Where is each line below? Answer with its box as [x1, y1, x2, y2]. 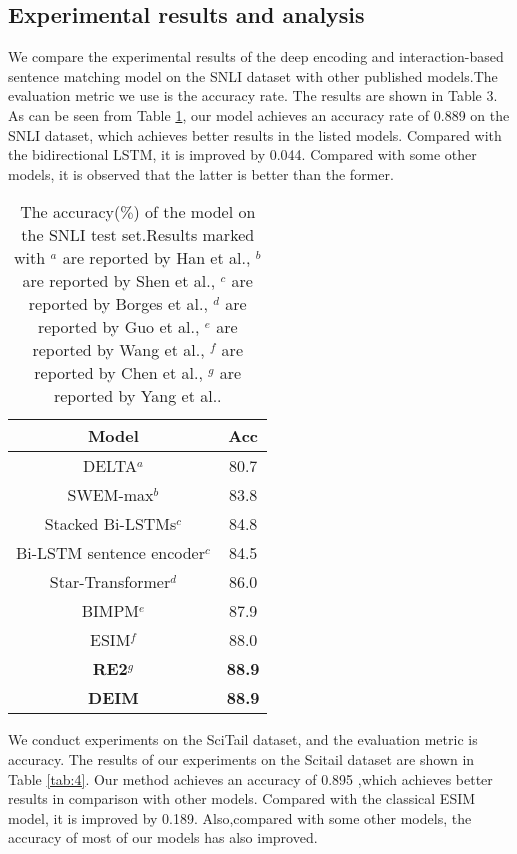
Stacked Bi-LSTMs [44, 512, 177, 536]
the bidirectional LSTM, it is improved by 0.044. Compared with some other [8, 144, 477, 165]
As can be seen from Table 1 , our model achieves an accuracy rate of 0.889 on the [8, 104, 510, 125]
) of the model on [133, 200, 256, 224]
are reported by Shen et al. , [22, 269, 216, 293]
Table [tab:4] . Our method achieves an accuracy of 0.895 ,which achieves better [8, 768, 493, 789]
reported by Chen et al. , [34, 361, 203, 385]
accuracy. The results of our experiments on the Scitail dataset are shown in [8, 748, 475, 769]
